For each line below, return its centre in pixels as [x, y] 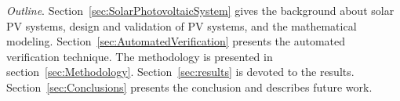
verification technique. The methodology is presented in [140, 56]
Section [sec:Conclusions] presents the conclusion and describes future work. [189, 87]
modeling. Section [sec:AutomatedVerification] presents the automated [176, 41]
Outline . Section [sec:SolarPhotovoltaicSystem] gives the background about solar [200, 10]
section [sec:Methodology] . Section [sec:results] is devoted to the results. [180, 72]
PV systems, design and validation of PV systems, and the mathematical [182, 25]
